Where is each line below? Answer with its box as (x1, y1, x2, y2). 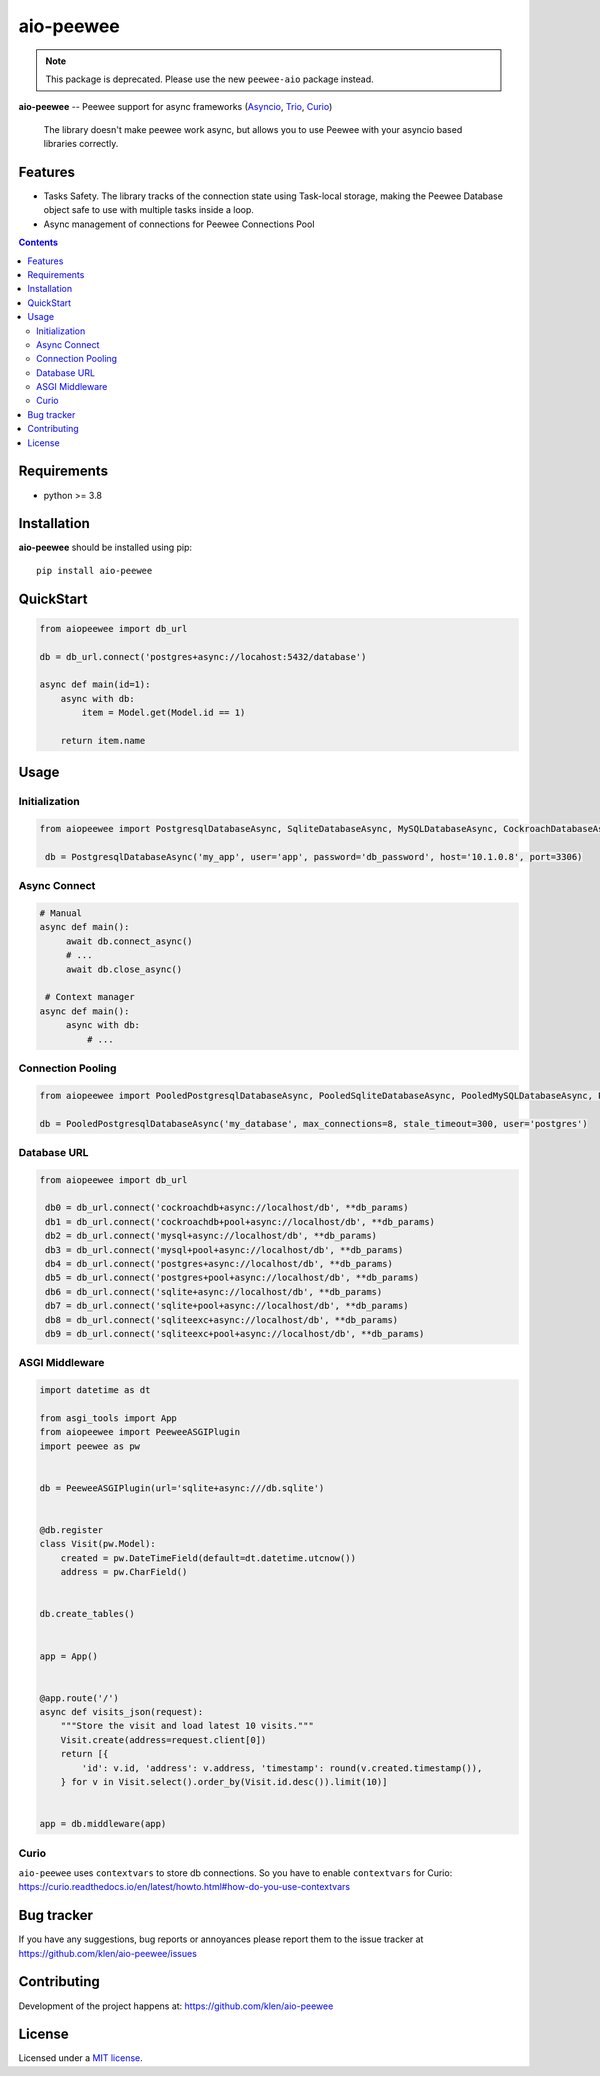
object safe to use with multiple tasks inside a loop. (43, 204, 255, 216)
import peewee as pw (39, 1440, 140, 1452)
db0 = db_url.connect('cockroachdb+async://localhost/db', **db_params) (45, 1202, 409, 1214)
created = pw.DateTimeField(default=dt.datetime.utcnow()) (60, 1552, 357, 1564)
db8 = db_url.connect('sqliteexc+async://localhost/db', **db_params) (45, 1314, 399, 1325)
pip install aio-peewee (36, 565, 153, 576)
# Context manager (45, 991, 135, 1003)
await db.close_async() (65, 963, 183, 975)
